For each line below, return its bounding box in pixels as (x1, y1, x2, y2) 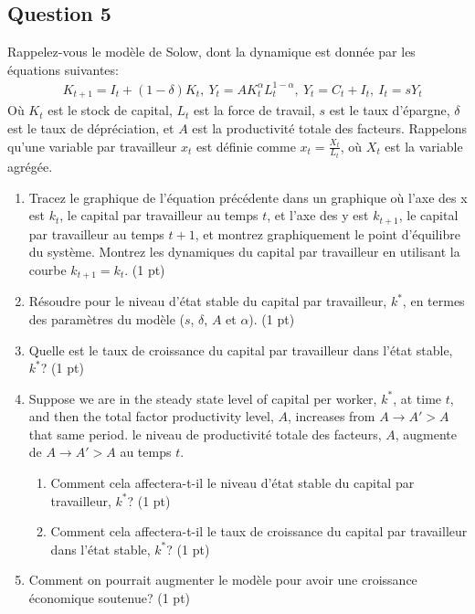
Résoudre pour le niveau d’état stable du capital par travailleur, (28, 291, 387, 311)
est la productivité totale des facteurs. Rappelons (192, 118, 468, 137)
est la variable (385, 136, 463, 155)
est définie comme (195, 136, 296, 155)
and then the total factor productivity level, (28, 407, 274, 426)
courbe (28, 259, 67, 279)
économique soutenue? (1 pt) (28, 588, 191, 608)
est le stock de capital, (47, 101, 173, 120)
